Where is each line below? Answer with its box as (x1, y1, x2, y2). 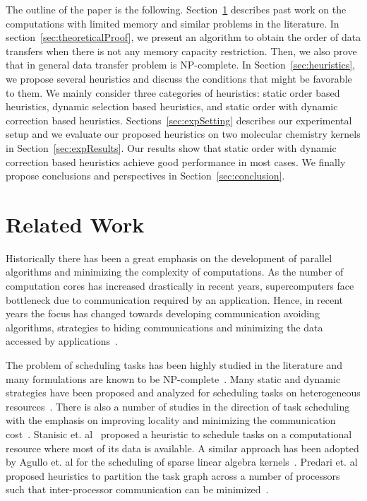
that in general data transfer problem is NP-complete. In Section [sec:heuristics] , (6, 57, 356, 72)
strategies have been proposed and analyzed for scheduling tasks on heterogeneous (6, 385, 361, 400)
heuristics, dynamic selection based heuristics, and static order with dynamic (6, 99, 338, 114)
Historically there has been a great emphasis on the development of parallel (6, 250, 332, 265)
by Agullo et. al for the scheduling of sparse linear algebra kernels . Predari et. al (6, 454, 358, 469)
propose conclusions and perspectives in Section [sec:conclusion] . (6, 168, 285, 183)
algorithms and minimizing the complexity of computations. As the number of (6, 264, 344, 279)
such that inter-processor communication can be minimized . (6, 482, 269, 497)
